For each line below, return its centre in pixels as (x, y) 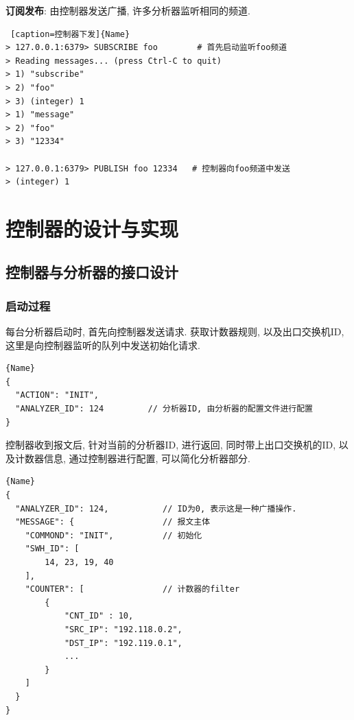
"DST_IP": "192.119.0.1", (123, 643)
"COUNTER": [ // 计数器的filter (132, 589)
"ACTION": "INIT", (57, 395)
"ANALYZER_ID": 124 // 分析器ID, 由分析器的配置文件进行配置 (164, 409)
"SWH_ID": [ (52, 549)
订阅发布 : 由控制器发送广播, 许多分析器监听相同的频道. (128, 10)
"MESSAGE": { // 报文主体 (113, 522)
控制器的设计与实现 (92, 228)
